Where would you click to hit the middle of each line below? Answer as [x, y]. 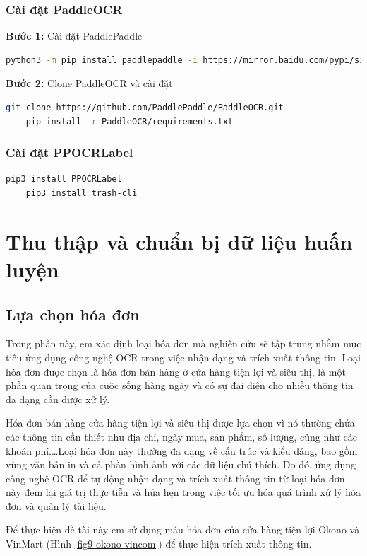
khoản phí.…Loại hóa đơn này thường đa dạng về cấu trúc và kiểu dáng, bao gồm [182, 450]
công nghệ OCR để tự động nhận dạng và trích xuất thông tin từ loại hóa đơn [175, 478]
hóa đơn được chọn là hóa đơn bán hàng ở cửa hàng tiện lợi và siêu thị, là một [176, 371]
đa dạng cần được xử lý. [58, 399]
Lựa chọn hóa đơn [73, 314]
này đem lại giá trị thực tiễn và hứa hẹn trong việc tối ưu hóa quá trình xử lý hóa [183, 492]
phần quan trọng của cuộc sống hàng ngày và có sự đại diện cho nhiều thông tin [180, 385]
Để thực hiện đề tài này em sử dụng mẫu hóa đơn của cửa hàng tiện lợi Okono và [183, 529]
